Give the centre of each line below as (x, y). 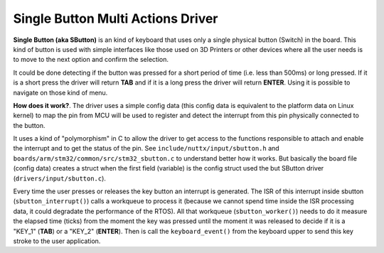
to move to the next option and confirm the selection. (91, 60)
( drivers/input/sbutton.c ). (60, 178)
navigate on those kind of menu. (60, 92)
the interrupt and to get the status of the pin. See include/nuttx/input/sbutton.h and (146, 149)
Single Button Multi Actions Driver (116, 18)
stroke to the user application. (57, 241)
